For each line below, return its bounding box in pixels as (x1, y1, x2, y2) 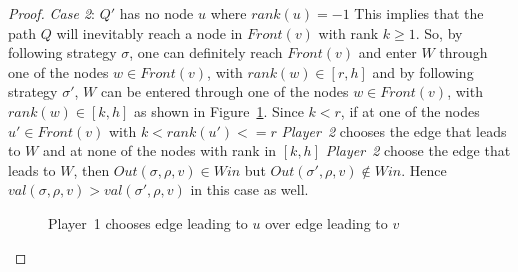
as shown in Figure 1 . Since (133, 100, 304, 121)
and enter (358, 42, 417, 63)
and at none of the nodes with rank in (42, 140, 277, 161)
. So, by (415, 22, 463, 43)
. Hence (401, 159, 447, 180)
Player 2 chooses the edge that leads (281, 120, 507, 141)
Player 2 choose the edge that (325, 140, 511, 161)
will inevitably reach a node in (56, 22, 243, 43)
